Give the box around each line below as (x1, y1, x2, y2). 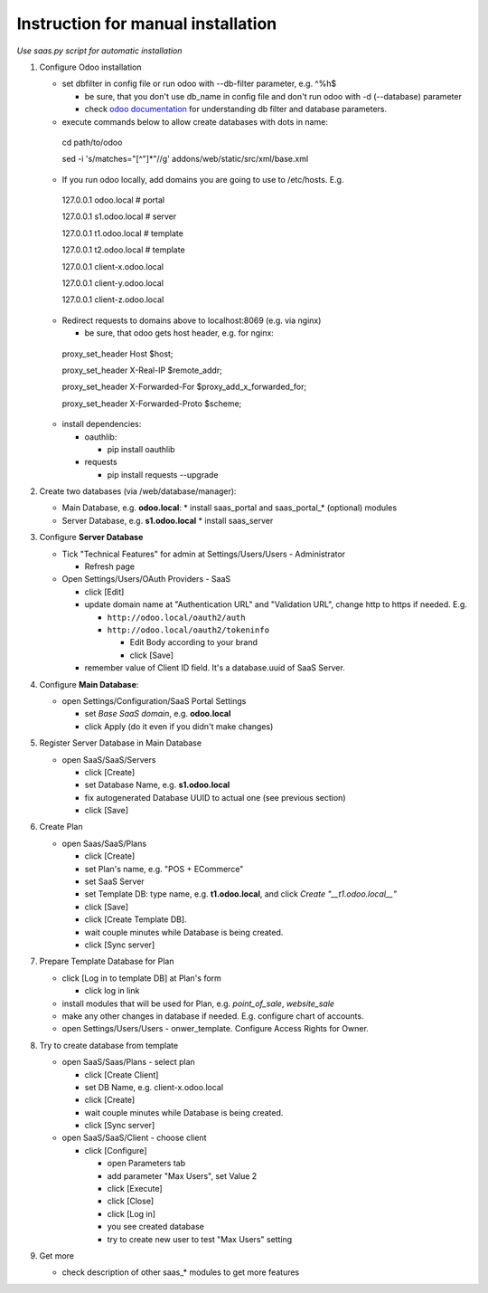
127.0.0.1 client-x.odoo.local (61, 261, 164, 271)
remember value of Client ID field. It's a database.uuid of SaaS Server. (84, 662, 345, 673)
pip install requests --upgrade (107, 469, 219, 480)
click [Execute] (107, 1184, 163, 1194)
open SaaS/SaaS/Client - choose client (61, 1132, 207, 1144)
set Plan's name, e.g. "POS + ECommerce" (84, 863, 244, 874)
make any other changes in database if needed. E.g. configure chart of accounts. (61, 1010, 364, 1022)
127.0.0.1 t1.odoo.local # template (61, 227, 184, 239)
